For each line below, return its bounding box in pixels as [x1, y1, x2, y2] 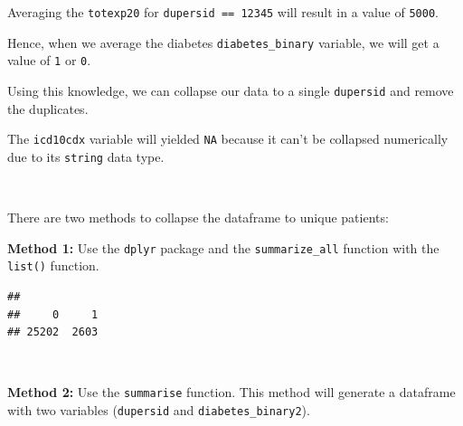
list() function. [7, 256, 99, 275]
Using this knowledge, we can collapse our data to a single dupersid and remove [7, 80, 454, 99]
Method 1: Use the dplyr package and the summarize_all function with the [7, 238, 439, 257]
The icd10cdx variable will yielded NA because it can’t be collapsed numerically [7, 129, 449, 148]
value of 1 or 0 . [7, 51, 91, 70]
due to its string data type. [7, 147, 165, 166]
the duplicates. [7, 99, 89, 118]
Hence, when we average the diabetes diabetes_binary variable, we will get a [7, 33, 439, 52]
